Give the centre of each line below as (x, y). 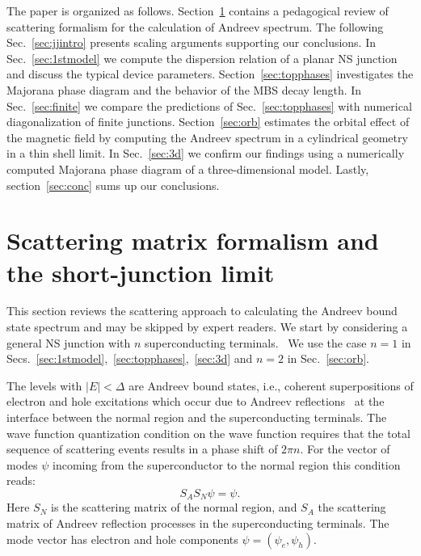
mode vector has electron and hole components (122, 539)
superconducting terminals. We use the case (256, 342)
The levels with (44, 385)
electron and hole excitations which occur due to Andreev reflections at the (196, 401)
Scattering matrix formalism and (193, 240)
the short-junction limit (141, 272)
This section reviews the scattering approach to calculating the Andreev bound (202, 311)
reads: (21, 480)
